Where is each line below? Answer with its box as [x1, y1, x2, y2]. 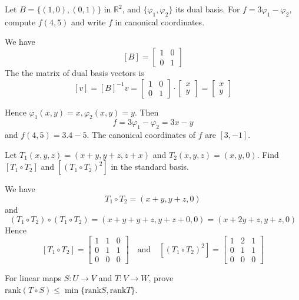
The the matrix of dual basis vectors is [5, 66, 144, 78]
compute [5, 15, 36, 28]
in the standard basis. [111, 160, 189, 173]
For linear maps [5, 272, 62, 284]
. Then [134, 106, 159, 118]
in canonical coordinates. [115, 15, 205, 28]
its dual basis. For [175, 3, 240, 15]
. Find [257, 148, 279, 160]
